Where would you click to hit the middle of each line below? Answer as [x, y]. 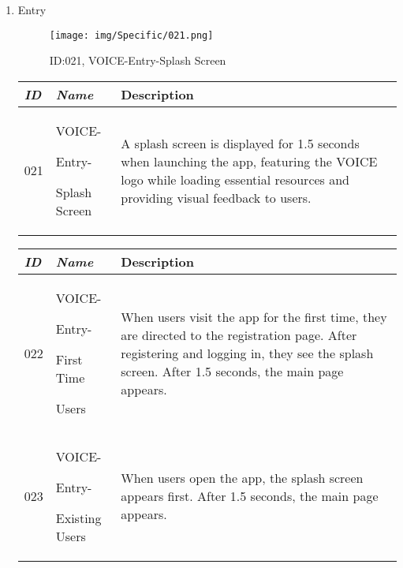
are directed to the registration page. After [239, 334]
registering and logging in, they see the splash [247, 353]
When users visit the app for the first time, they [254, 316]
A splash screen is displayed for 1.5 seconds [240, 143]
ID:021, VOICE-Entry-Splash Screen [138, 60]
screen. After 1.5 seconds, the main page [232, 371]
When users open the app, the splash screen [242, 478]
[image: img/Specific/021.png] [131, 35]
